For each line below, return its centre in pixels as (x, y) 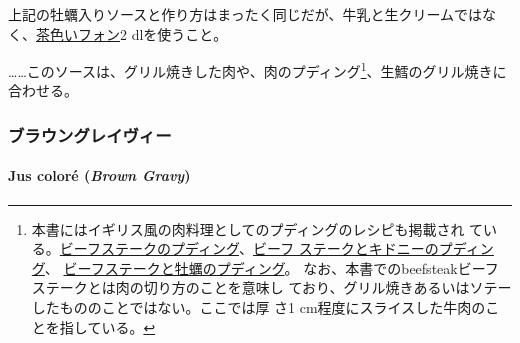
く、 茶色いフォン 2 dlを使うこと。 (118, 33)
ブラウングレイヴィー (90, 134)
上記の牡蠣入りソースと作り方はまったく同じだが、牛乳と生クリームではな (252, 14)
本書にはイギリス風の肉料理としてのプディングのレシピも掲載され (248, 228)
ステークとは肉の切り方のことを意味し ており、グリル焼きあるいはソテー (271, 287)
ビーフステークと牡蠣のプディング (174, 267)
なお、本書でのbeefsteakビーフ (401, 267)
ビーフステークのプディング (149, 248)
